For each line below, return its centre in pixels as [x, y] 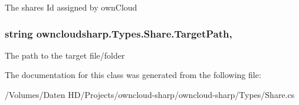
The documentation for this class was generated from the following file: [133, 75]
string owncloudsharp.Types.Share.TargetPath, [119, 33]
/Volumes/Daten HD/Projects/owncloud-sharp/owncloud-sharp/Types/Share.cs [150, 94]
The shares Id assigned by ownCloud [71, 7]
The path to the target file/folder [65, 55]
